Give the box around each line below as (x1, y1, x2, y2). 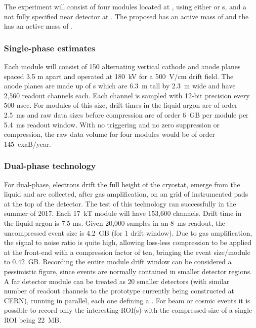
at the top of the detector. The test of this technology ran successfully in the (4, 198, 236, 208)
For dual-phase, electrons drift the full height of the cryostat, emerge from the (4, 179, 240, 189)
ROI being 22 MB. (4, 314, 61, 325)
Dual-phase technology (4, 160, 96, 172)
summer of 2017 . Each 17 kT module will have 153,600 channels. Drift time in (4, 208, 242, 218)
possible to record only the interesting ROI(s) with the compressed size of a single (4, 305, 252, 315)
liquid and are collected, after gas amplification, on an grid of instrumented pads (4, 189, 248, 199)
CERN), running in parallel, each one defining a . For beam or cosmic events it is (4, 295, 250, 305)
